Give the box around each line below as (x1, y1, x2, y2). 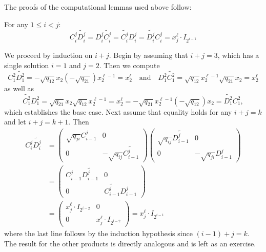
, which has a (217, 50, 259, 60)
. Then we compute (99, 59, 160, 70)
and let (4, 116, 26, 127)
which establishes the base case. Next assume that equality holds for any (4, 106, 232, 117)
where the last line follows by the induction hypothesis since (4, 228, 193, 238)
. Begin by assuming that (109, 50, 188, 60)
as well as (4, 83, 34, 94)
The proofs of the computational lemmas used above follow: (4, 2, 192, 12)
